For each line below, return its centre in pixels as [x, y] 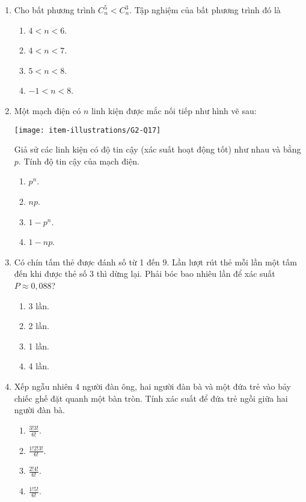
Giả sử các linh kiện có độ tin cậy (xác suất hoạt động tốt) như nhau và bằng [158, 149]
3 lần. [39, 305]
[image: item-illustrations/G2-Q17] [87, 130]
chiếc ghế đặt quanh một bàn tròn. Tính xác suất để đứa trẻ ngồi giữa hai [151, 398]
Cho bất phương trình [55, 10]
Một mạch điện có [47, 110]
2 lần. [39, 326]
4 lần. [39, 366]
